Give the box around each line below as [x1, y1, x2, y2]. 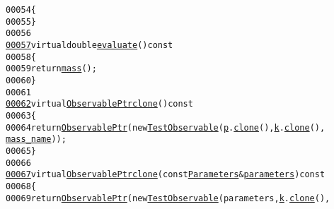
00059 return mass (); [6, 64, 97, 74]
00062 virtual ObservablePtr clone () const [6, 99, 193, 109]
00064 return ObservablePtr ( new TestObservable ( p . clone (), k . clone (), [6, 122, 326, 133]
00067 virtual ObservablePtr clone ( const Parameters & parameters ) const [6, 169, 326, 180]
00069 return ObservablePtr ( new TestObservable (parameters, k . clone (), [6, 193, 330, 203]
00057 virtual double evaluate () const [6, 40, 173, 50]
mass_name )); [6, 134, 67, 145]
